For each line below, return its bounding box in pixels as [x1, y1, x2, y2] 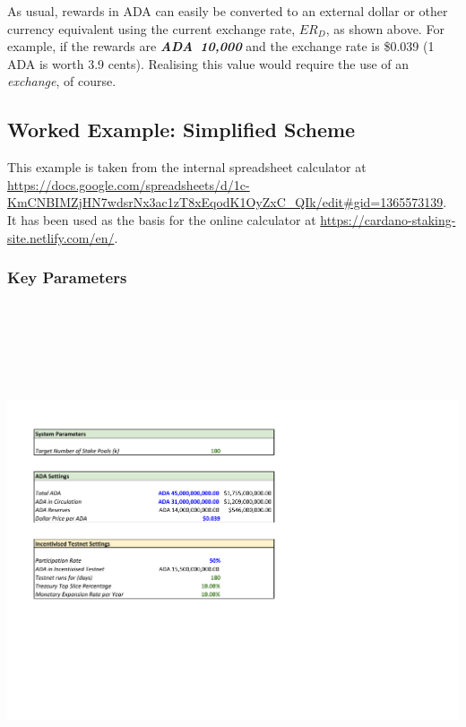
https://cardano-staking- [320, 210, 456, 229]
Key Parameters [7, 266, 127, 289]
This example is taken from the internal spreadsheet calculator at [7, 158, 367, 177]
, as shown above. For [325, 19, 444, 38]
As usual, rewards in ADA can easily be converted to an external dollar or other [7, 2, 448, 20]
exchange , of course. [7, 72, 116, 91]
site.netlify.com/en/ [7, 228, 115, 247]
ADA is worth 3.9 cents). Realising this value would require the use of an [7, 54, 410, 73]
